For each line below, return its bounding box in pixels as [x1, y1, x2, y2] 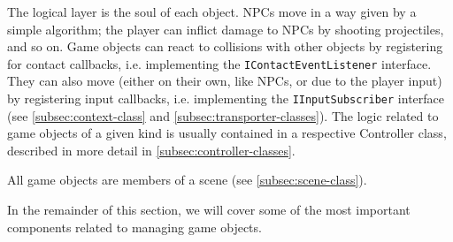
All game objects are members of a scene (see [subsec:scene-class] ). [7, 170, 367, 189]
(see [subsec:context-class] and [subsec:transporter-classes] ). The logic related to [7, 106, 439, 125]
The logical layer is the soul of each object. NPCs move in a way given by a [7, 3, 417, 20]
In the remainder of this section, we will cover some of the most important [7, 200, 411, 219]
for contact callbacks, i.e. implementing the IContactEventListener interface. [7, 54, 432, 72]
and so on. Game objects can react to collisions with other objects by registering [7, 37, 443, 56]
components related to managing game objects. [7, 217, 262, 236]
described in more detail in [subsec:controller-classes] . [7, 140, 296, 159]
